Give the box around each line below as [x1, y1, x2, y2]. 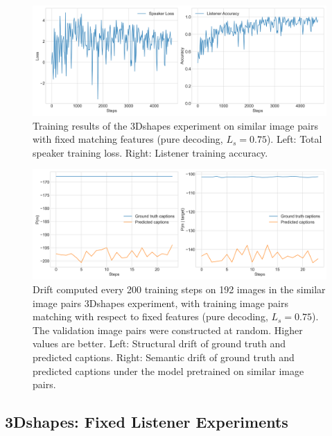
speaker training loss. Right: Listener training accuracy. [33, 145, 268, 159]
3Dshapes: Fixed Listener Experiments [5, 411, 288, 433]
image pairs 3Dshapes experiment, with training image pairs [33, 295, 288, 310]
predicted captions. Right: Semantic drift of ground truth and [33, 349, 295, 364]
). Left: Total [266, 132, 322, 146]
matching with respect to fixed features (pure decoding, [33, 309, 268, 324]
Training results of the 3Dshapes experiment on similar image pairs [33, 118, 318, 132]
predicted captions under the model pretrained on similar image [33, 363, 304, 378]
